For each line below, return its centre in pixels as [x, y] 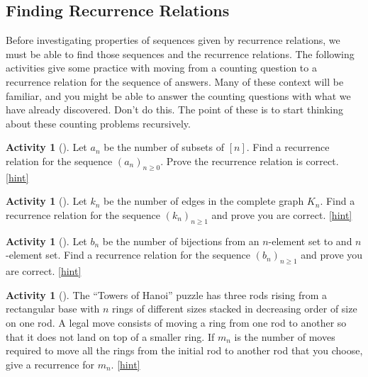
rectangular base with [53, 309]
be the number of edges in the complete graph [204, 201]
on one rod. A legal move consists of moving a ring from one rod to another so [176, 322]
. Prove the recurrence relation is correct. [250, 161]
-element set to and [310, 241]
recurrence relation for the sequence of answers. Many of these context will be [175, 81]
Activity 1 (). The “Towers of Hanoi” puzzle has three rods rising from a [167, 294]
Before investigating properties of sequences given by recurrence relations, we [173, 40]
